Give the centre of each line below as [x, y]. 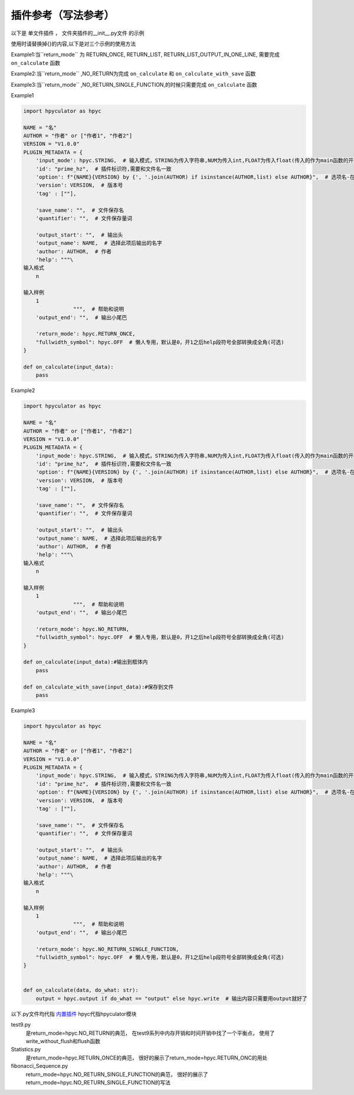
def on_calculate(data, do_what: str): [81, 990]
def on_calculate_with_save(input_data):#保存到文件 [99, 687]
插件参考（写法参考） [63, 15]
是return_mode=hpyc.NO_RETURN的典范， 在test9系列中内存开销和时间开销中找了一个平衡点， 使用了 [150, 1033]
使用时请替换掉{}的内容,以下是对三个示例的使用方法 [73, 44]
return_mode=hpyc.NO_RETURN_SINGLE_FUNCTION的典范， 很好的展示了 [117, 1074]
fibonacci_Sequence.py [40, 1066]
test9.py [21, 1025]
